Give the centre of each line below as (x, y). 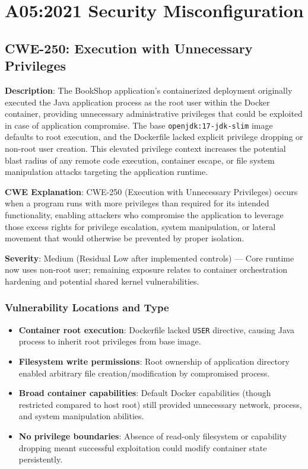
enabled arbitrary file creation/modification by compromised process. (144, 373)
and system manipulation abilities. (81, 416)
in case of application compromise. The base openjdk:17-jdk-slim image (139, 125)
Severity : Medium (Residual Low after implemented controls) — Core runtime (150, 258)
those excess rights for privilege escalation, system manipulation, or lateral (140, 226)
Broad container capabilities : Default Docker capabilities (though (145, 393)
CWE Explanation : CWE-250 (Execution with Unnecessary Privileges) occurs (151, 191)
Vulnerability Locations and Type (87, 307)
